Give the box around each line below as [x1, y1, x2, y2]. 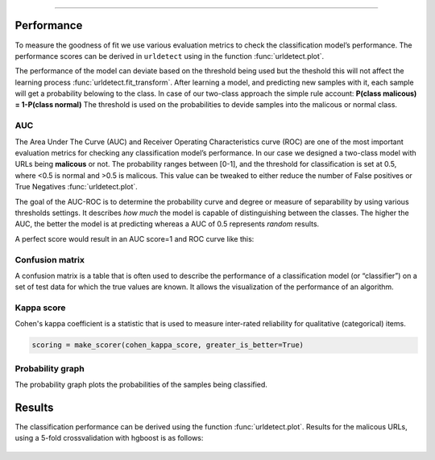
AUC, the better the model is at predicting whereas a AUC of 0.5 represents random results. [14, 219, 320, 229]
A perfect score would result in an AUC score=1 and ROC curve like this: [14, 234, 255, 243]
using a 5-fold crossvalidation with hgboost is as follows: [14, 433, 204, 443]
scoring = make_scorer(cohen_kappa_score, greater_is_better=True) [31, 341, 304, 350]
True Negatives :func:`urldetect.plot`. [14, 182, 139, 192]
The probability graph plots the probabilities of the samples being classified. [14, 379, 267, 390]
